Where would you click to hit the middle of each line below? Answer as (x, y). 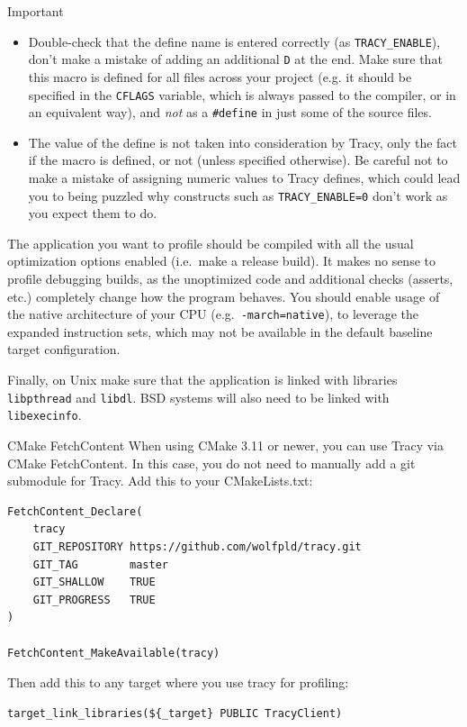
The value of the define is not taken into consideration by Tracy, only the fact (243, 142)
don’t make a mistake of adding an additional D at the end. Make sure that (235, 59)
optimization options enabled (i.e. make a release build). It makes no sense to (221, 261)
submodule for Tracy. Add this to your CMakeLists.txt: (160, 481)
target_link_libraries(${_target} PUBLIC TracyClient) (175, 713)
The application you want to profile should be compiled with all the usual (211, 243)
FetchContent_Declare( (75, 511)
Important (36, 11)
